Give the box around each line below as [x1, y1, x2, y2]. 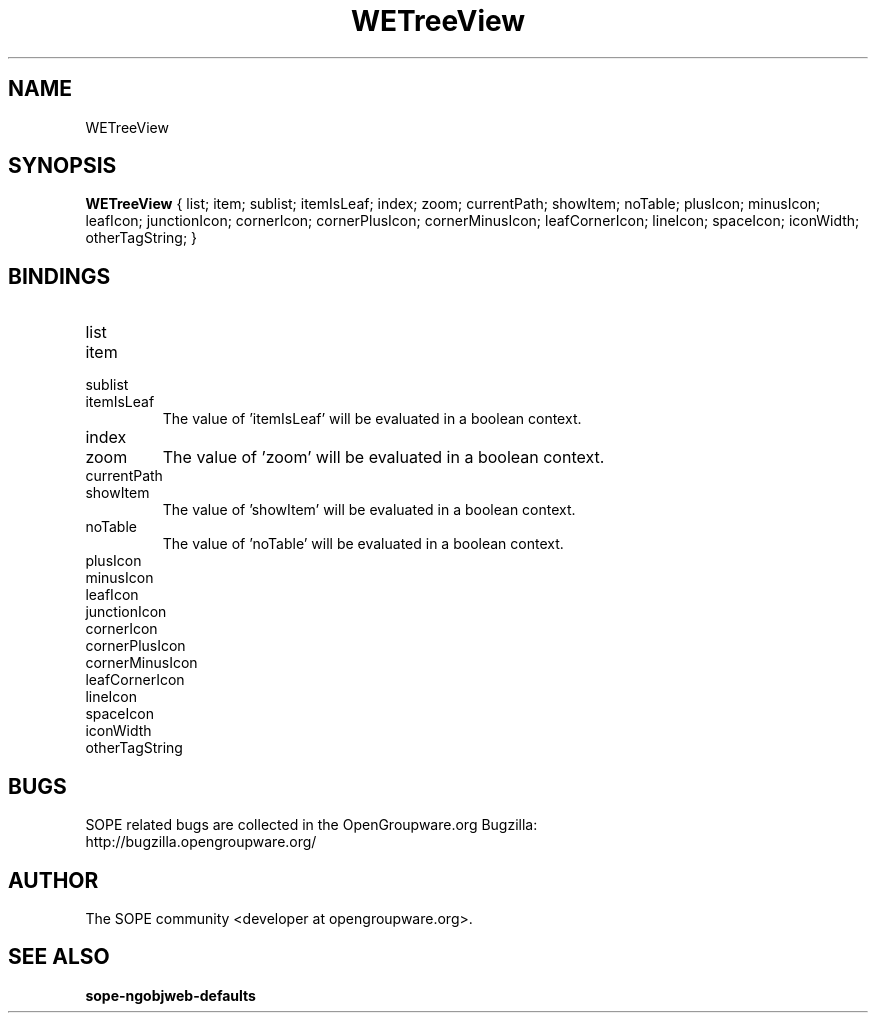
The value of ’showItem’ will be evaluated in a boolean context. [162, 501, 576, 519]
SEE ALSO [8, 944, 110, 970]
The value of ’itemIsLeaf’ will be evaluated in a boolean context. [162, 410, 582, 428]
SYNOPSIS [8, 153, 117, 179]
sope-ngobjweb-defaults [85, 986, 256, 1004]
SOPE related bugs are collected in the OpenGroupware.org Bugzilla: [85, 816, 538, 834]
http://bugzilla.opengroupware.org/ [85, 833, 317, 851]
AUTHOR [8, 867, 99, 893]
